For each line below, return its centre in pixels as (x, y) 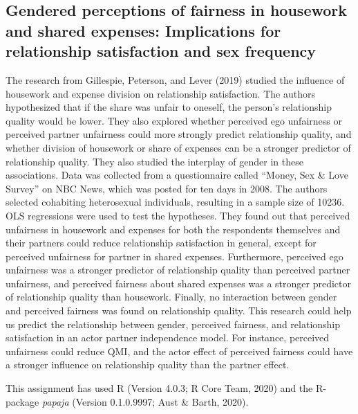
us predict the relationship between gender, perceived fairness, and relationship (173, 324)
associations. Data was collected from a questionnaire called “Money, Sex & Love (177, 175)
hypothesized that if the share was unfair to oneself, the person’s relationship (169, 107)
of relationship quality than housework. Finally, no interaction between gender (171, 297)
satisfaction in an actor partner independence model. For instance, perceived (168, 337)
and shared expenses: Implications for (143, 30)
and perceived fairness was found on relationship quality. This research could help (179, 310)
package (22, 401)
